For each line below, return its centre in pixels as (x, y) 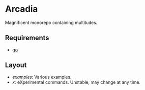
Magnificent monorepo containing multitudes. (51, 22)
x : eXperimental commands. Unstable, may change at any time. (76, 82)
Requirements (27, 38)
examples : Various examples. (42, 77)
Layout (16, 65)
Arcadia (22, 9)
